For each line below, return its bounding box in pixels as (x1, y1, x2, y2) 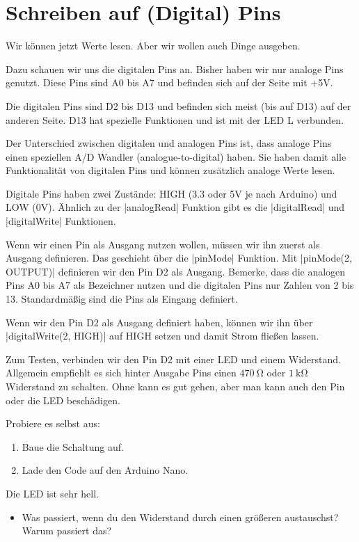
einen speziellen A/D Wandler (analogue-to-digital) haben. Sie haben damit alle (6, 149, 346, 164)
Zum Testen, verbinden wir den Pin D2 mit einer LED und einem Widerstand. (6, 351, 341, 366)
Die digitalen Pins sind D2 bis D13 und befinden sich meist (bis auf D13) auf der (6, 98, 351, 113)
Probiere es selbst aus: (6, 416, 100, 431)
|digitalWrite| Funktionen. (6, 214, 116, 228)
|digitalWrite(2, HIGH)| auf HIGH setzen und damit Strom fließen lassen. (6, 328, 319, 343)
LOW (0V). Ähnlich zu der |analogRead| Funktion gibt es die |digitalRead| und (6, 200, 345, 214)
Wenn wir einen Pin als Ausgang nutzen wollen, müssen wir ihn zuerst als (6, 237, 320, 251)
